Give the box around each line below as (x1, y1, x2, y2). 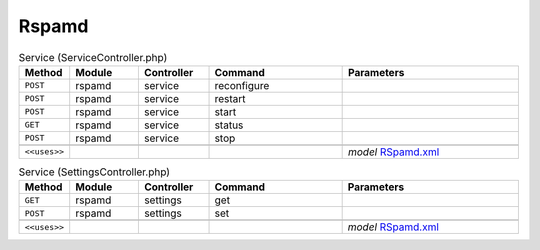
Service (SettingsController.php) (18, 165, 170, 179)
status (214, 118, 244, 132)
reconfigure (214, 78, 270, 92)
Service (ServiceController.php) (18, 50, 168, 64)
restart (214, 91, 246, 105)
